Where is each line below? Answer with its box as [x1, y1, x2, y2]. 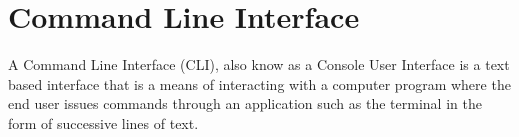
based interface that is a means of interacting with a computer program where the [8, 73, 511, 94]
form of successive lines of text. [8, 112, 199, 133]
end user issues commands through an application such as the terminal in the [8, 93, 482, 114]
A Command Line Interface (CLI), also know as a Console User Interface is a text [8, 54, 510, 75]
